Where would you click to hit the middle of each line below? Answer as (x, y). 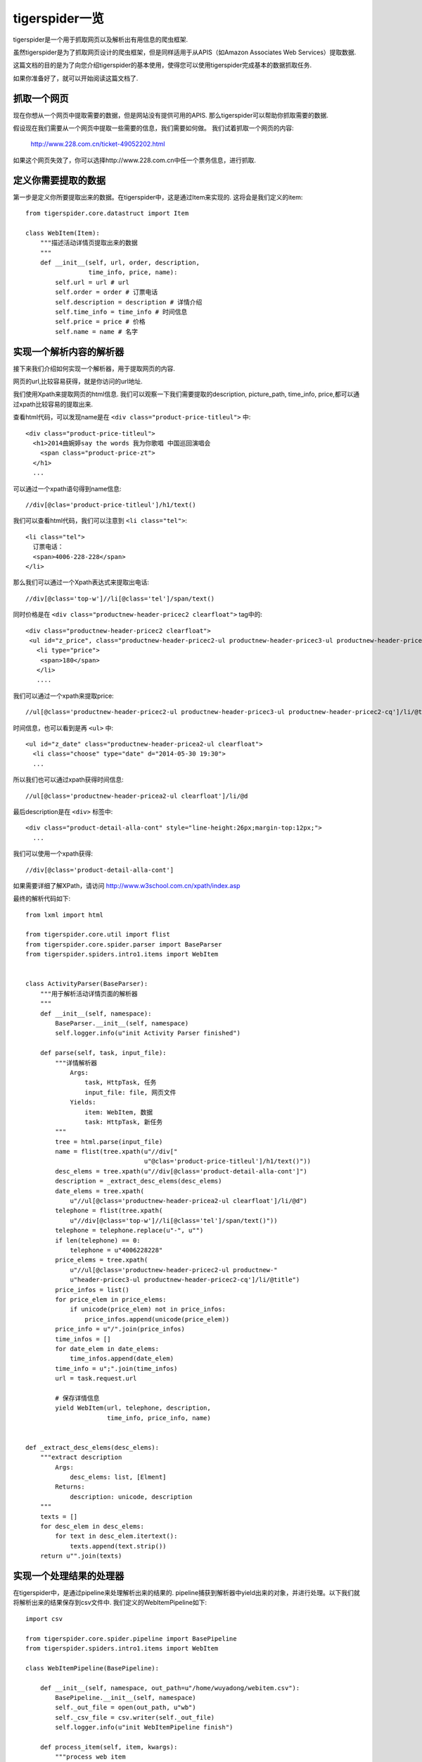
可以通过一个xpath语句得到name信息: (67, 488)
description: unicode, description (131, 1497)
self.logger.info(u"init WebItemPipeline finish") (144, 1727)
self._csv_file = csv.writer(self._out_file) (135, 1717)
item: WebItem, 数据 (119, 1112)
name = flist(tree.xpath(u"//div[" (116, 1152)
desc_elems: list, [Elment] (118, 1477)
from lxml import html (65, 915)
